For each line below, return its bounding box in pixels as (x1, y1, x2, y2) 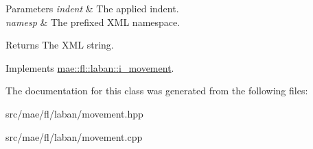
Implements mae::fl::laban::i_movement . (5, 60, 174, 74)
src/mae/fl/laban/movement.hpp (5, 106, 143, 120)
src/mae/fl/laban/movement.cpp (5, 129, 143, 144)
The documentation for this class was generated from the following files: (5, 83, 308, 98)
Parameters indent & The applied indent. (5, 1, 179, 15)
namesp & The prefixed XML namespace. (5, 14, 181, 29)
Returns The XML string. (5, 38, 114, 52)
